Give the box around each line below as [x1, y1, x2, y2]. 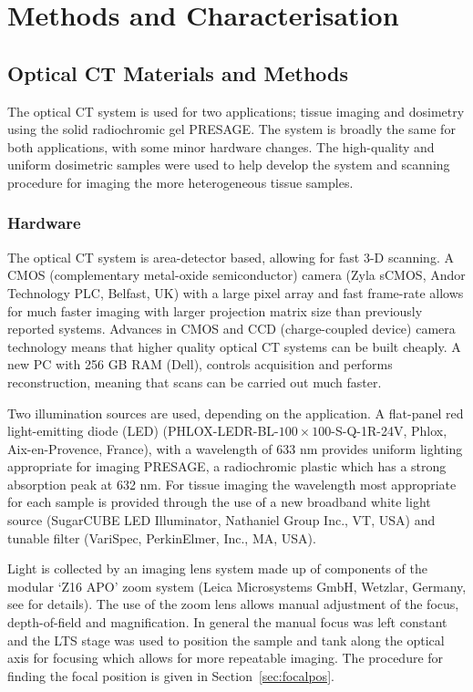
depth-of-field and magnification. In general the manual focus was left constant [7, 613, 447, 632]
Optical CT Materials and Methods [7, 58, 349, 87]
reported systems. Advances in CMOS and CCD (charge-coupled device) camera [7, 319, 456, 338]
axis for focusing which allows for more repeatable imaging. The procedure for [7, 648, 444, 667]
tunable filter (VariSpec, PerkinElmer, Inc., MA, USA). [7, 528, 316, 547]
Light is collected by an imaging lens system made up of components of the [7, 559, 427, 578]
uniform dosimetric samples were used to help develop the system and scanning [7, 155, 450, 174]
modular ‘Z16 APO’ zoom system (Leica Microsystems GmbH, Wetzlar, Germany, [7, 576, 467, 595]
